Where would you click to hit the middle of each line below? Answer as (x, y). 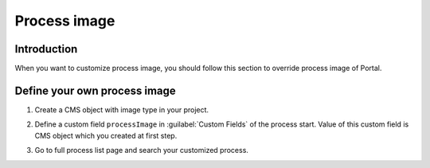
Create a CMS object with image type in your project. (122, 109)
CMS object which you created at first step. (106, 135)
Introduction (46, 49)
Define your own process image (96, 90)
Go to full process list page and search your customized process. (141, 150)
